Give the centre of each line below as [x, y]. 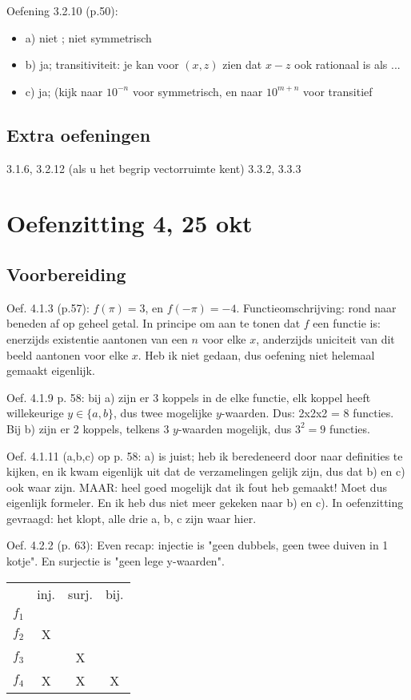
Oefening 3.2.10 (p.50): [62, 10]
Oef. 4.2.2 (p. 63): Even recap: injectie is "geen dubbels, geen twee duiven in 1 [198, 545]
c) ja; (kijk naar [64, 91]
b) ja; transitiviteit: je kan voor [102, 64]
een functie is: [347, 323]
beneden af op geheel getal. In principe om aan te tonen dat [154, 323]
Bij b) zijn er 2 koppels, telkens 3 [88, 428]
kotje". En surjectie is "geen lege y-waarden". [116, 561]
